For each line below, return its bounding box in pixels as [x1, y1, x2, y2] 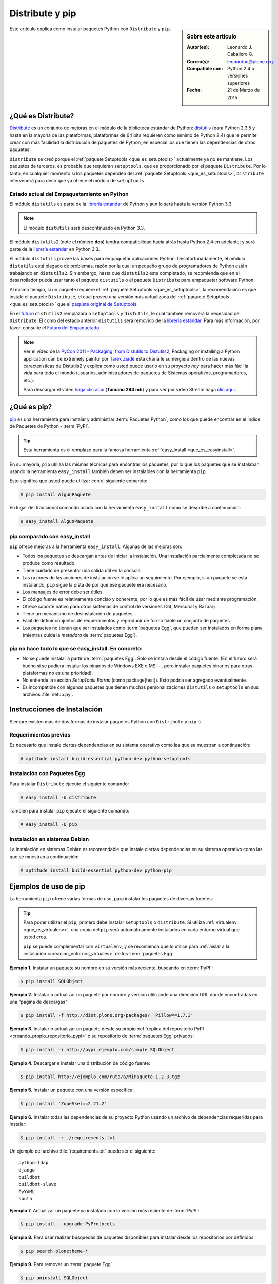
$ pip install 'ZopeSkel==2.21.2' [20, 1101, 107, 1106]
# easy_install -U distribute [20, 794, 96, 800]
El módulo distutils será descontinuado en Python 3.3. [23, 224, 145, 231]
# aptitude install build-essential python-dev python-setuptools [20, 756, 191, 761]
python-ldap [18, 1160, 49, 1166]
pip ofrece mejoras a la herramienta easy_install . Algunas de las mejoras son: [9, 543, 182, 550]
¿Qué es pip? [9, 402, 52, 411]
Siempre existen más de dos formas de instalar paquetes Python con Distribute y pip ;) [9, 718, 201, 724]
